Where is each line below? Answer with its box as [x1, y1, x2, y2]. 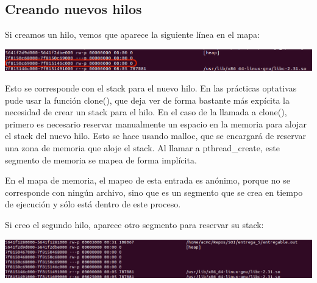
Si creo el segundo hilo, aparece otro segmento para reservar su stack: [5, 218, 264, 231]
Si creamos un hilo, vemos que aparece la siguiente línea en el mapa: [5, 28, 260, 41]
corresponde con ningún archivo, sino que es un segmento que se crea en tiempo [5, 185, 303, 198]
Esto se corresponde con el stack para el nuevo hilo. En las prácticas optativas [5, 82, 297, 94]
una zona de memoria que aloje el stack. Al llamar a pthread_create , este [5, 141, 280, 154]
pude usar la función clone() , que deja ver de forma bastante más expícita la [5, 93, 290, 106]
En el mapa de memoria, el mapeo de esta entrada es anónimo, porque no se [5, 174, 290, 187]
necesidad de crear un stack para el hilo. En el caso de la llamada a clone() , [5, 106, 287, 118]
